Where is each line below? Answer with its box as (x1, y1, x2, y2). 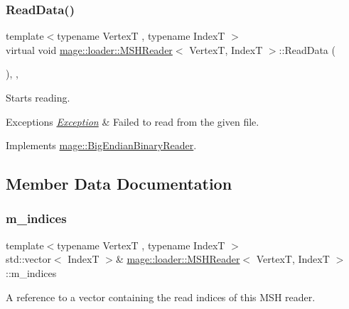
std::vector (6, 251, 51, 266)
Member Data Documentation (6, 173, 232, 195)
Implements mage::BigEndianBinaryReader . (6, 138, 197, 153)
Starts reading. (6, 90, 70, 104)
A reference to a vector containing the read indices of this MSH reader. (6, 289, 316, 304)
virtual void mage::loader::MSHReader (6, 42, 173, 57)
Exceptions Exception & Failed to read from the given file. (6, 114, 259, 129)
